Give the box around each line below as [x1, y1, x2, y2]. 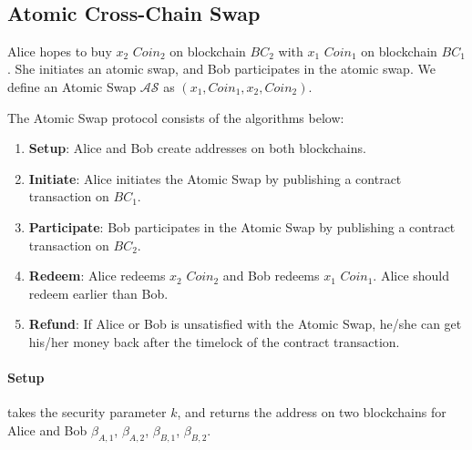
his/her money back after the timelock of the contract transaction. [28, 332, 400, 351]
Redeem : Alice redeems [28, 266, 166, 285]
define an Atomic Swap [7, 77, 137, 96]
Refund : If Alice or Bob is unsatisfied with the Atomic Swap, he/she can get [28, 314, 462, 333]
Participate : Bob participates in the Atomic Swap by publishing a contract [28, 217, 456, 236]
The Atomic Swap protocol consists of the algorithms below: [7, 107, 344, 127]
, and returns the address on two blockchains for [177, 403, 446, 422]
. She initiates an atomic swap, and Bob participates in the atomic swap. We [7, 59, 436, 78]
